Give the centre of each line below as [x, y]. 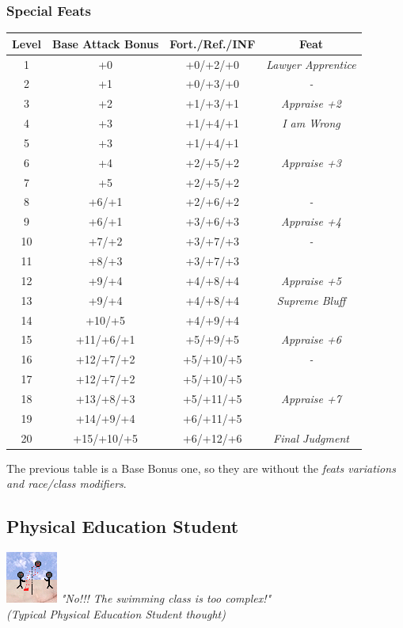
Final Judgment [311, 438]
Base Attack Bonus [105, 43]
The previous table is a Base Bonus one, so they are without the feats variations [201, 468]
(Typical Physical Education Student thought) [116, 613]
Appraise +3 [311, 162]
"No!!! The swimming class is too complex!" [166, 598]
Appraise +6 [311, 339]
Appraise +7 [311, 398]
